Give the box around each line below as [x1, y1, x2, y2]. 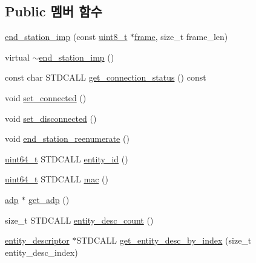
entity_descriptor [5, 234, 70, 247]
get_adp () [28, 193, 70, 205]
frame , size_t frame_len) [134, 30, 228, 43]
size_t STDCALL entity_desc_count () [5, 213, 154, 226]
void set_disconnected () [5, 112, 97, 124]
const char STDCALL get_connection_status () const [5, 71, 206, 84]
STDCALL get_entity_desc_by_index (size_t [76, 234, 252, 247]
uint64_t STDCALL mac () [5, 173, 108, 185]
